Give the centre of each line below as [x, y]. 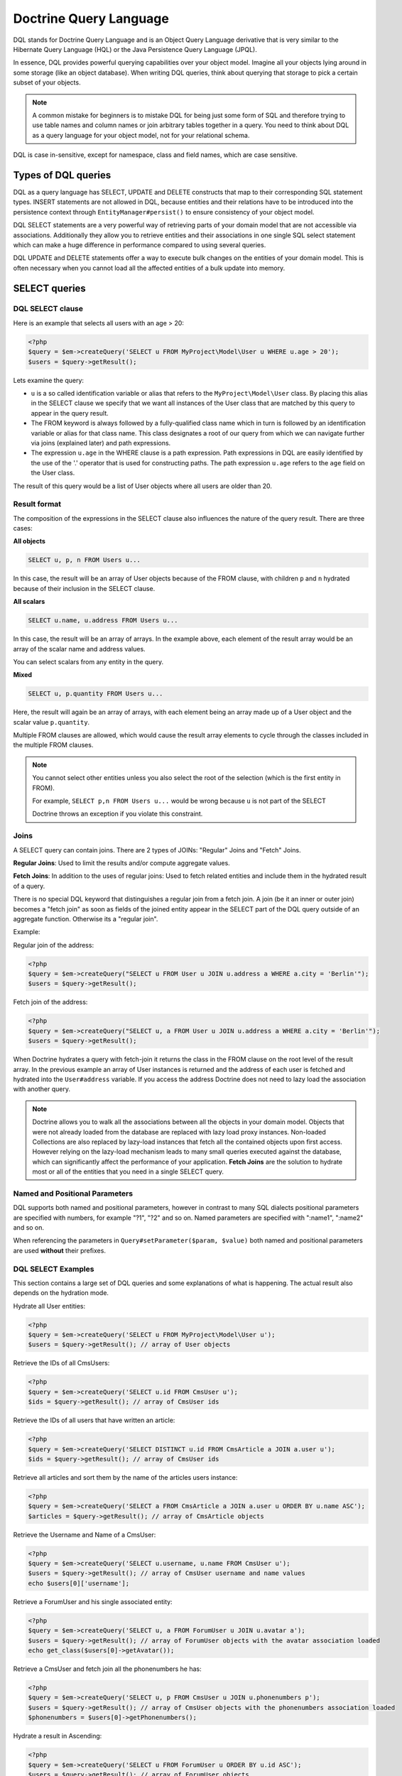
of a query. [29, 886]
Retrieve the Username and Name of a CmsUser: [85, 1534]
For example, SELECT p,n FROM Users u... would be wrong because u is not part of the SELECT [179, 801]
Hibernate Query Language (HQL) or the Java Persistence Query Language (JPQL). [135, 49]
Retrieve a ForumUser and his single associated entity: [93, 1601]
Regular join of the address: [54, 945]
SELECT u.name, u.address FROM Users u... [103, 621]
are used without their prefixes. [60, 1250]
